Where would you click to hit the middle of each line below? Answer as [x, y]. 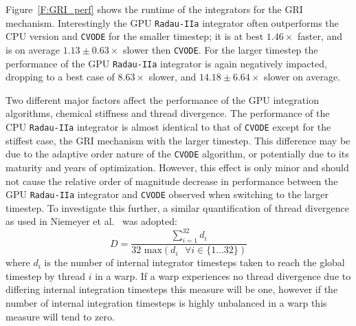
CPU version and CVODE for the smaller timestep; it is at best [135, 36]
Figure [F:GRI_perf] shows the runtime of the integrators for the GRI [154, 9]
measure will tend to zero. [60, 316]
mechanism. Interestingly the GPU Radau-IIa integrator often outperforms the [172, 22]
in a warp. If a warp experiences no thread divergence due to [223, 275]
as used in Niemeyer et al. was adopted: [91, 221]
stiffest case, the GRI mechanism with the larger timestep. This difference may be [178, 140]
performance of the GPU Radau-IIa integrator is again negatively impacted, [166, 63]
